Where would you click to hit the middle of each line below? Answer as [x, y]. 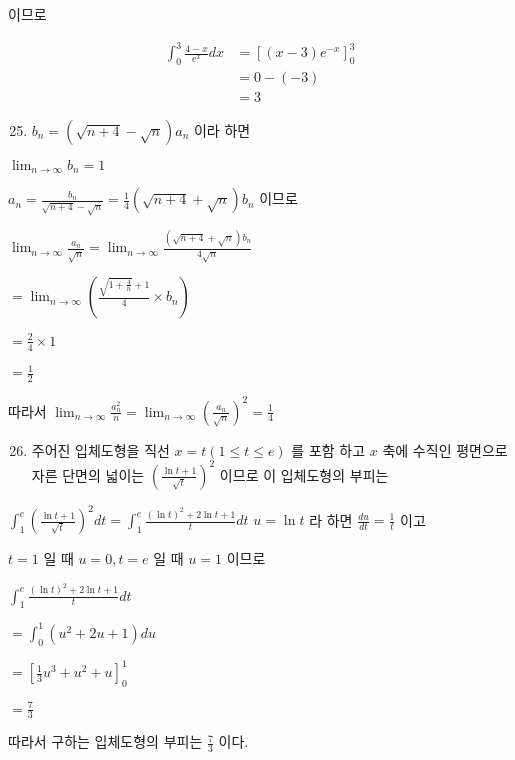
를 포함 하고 [328, 449]
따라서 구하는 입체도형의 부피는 [105, 741]
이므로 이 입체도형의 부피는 [304, 474]
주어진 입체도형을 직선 [100, 449]
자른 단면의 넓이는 [88, 474]
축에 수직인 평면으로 [445, 449]
